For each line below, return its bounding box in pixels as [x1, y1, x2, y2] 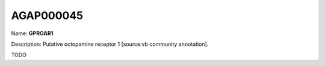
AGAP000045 [11, 9, 84, 22]
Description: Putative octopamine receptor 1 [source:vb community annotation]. [11, 40, 209, 48]
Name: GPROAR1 [11, 30, 54, 37]
